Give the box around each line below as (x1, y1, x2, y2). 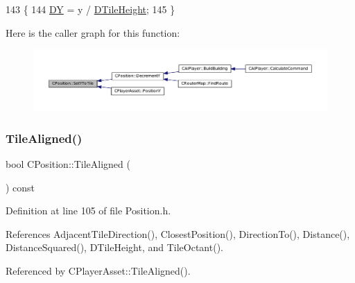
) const (6, 180, 35, 194)
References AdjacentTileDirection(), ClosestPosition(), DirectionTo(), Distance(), (6, 226, 350, 241)
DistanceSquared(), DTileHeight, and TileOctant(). (6, 240, 223, 255)
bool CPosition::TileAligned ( (6, 157, 130, 171)
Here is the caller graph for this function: (6, 25, 180, 40)
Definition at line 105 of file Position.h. (6, 203, 171, 218)
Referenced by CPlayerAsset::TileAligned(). (6, 263, 191, 277)
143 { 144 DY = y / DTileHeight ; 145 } (6, 2, 175, 16)
